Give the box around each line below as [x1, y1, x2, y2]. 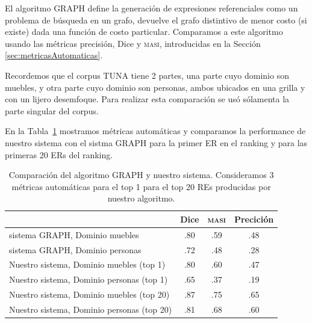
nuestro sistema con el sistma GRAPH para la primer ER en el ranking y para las [5, 136, 308, 149]
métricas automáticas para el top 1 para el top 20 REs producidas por [11, 180, 271, 192]
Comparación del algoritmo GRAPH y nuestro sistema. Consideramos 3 [8, 168, 274, 181]
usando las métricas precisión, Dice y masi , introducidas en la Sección [5, 37, 261, 49]
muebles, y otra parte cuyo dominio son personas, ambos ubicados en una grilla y [5, 81, 305, 93]
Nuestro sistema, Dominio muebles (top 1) [9, 258, 166, 271]
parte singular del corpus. [5, 104, 99, 117]
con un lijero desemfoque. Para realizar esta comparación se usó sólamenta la [5, 93, 290, 105]
